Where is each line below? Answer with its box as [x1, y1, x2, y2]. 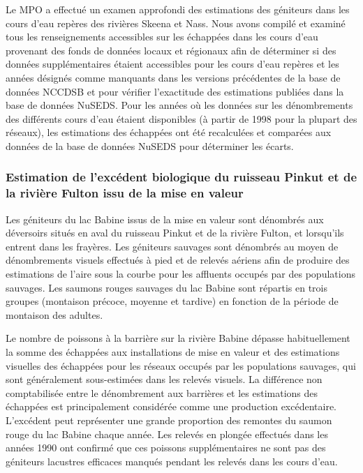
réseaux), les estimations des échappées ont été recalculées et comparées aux [6, 125, 332, 140]
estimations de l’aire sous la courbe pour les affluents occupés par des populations [6, 266, 355, 281]
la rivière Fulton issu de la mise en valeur [6, 184, 244, 202]
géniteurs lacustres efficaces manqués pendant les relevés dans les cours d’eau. [6, 453, 338, 468]
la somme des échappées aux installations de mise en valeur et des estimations [6, 345, 340, 359]
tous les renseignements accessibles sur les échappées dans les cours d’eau [6, 29, 318, 44]
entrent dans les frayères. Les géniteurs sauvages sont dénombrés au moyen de [6, 239, 339, 253]
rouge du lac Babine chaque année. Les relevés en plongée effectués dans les [6, 426, 328, 441]
